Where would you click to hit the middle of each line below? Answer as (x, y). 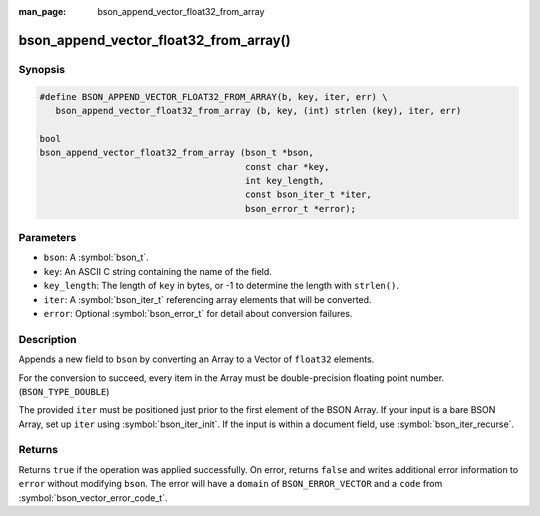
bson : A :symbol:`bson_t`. (96, 257)
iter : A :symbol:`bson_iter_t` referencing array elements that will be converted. (207, 299)
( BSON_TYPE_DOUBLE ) (64, 391)
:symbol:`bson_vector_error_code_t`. (93, 497)
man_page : (42, 11)
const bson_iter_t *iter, (308, 194)
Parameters (47, 238)
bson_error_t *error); (301, 208)
